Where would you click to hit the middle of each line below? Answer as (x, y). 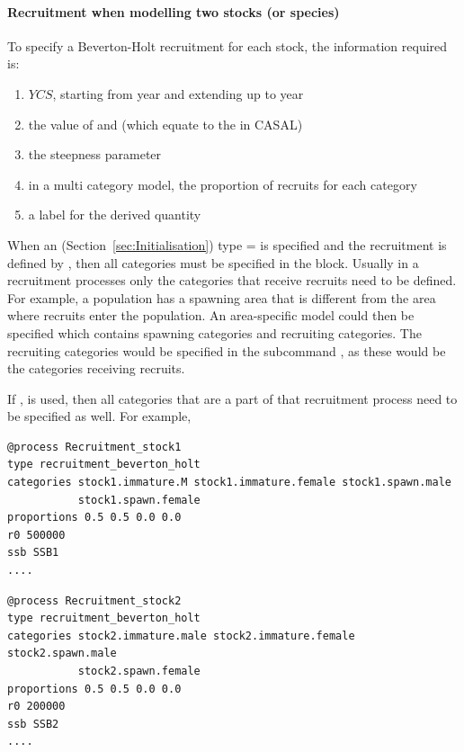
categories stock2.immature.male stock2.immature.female (181, 636)
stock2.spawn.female (139, 671)
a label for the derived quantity (115, 215)
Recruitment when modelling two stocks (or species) (174, 11)
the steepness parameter (95, 154)
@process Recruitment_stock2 (94, 600)
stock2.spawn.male (62, 654)
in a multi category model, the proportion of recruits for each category (223, 184)
